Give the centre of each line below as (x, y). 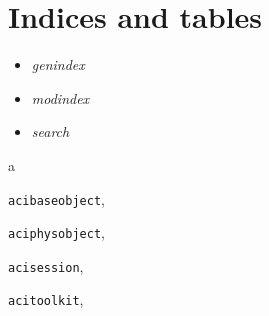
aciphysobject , (56, 232)
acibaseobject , (56, 198)
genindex (58, 64)
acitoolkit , (46, 299)
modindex (60, 97)
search (50, 131)
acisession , (46, 265)
